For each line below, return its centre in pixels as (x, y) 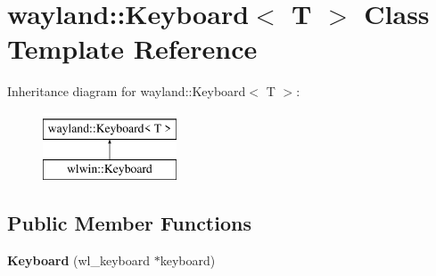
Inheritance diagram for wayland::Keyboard (127, 91)
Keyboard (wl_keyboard (79, 260)
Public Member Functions (129, 223)
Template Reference (132, 49)
